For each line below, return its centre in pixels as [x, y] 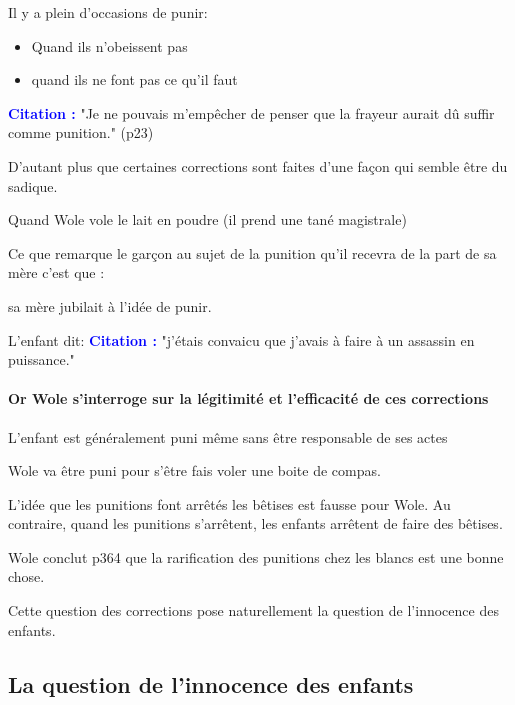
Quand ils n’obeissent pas [109, 45]
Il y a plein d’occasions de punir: [108, 12]
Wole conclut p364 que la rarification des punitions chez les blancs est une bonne [256, 556]
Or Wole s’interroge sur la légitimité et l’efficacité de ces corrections [248, 398]
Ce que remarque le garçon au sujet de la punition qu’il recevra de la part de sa [252, 252]
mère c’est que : [56, 272]
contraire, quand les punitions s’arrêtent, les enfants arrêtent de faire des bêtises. [255, 523]
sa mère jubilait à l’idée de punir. [110, 305]
